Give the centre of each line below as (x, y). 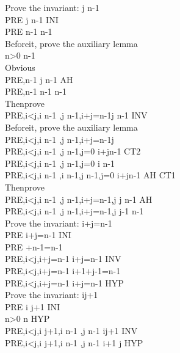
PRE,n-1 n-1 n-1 (36, 91)
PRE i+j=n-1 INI (38, 235)
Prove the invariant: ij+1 (52, 295)
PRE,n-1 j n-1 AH (39, 79)
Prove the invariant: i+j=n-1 (59, 223)
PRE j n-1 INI (32, 19)
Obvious (20, 67)
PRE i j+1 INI (33, 306)
